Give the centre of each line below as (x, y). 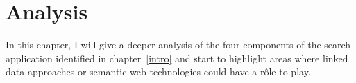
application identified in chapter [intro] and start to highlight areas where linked (177, 58)
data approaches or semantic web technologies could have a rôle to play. (158, 72)
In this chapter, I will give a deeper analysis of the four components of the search (178, 45)
